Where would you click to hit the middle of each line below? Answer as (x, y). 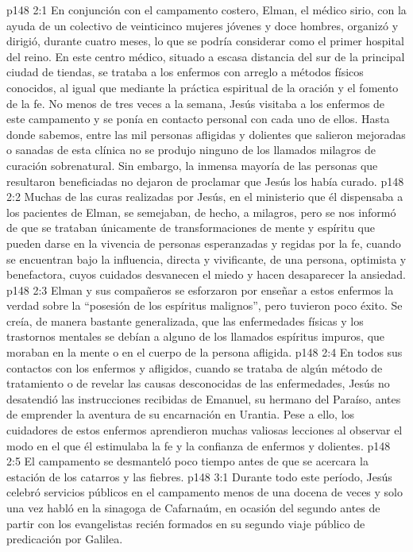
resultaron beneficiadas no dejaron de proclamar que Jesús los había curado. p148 (205, 181)
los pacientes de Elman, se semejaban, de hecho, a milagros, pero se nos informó (201, 212)
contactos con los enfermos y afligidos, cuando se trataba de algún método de (195, 367)
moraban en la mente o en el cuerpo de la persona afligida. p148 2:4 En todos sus (205, 352)
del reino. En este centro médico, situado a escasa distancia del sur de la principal (206, 56)
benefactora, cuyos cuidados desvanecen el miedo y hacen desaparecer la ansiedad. (206, 274)
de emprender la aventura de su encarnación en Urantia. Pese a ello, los (181, 414)
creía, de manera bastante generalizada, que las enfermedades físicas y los (185, 320)
